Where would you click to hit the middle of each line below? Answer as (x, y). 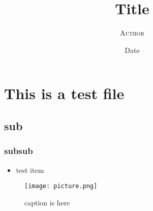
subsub (19, 151)
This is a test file (64, 93)
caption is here (47, 202)
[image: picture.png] (61, 186)
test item (30, 170)
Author (132, 33)
